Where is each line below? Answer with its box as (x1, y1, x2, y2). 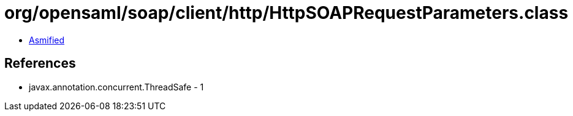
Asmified (29, 34, 65, 45)
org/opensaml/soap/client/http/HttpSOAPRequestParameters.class (4, 2, 569, 23)
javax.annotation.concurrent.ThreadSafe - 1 (29, 81, 204, 92)
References (4, 56, 76, 71)
